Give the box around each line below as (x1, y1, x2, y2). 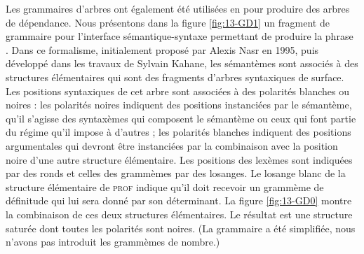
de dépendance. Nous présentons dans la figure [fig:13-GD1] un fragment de (6, 15, 330, 29)
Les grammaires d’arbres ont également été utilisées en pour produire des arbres (6, 1, 350, 15)
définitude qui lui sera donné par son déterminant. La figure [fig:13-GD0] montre (6, 193, 352, 208)
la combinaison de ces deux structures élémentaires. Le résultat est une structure (6, 206, 353, 221)
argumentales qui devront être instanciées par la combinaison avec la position (6, 138, 338, 153)
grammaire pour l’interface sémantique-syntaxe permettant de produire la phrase (6, 29, 353, 43)
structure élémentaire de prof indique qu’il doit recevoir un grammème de (6, 179, 324, 194)
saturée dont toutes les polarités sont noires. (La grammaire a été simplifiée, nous (6, 220, 356, 235)
